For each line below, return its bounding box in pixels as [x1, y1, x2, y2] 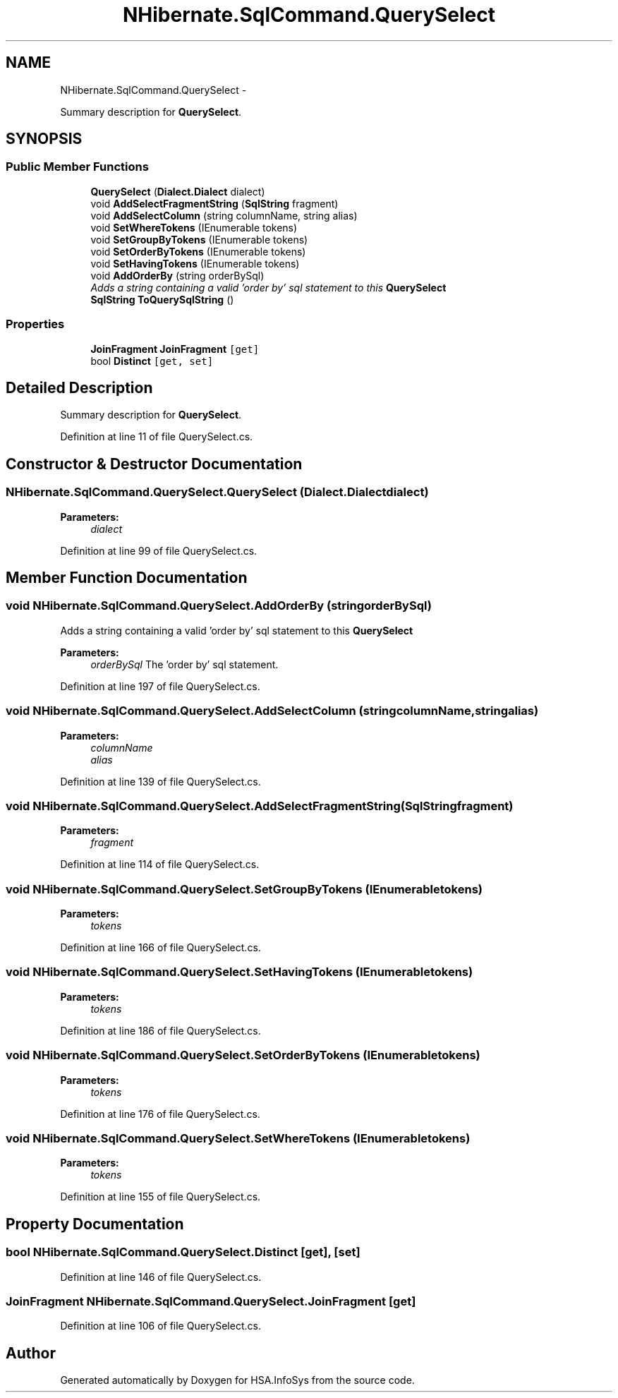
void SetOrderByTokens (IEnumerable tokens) [90, 245, 306, 258]
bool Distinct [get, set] [90, 354, 214, 367]
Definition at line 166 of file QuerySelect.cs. [60, 941, 261, 954]
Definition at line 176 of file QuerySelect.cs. [60, 1107, 260, 1120]
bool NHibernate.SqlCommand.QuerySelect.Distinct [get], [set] [6, 1245, 360, 1260]
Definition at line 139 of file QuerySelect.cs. [60, 775, 261, 788]
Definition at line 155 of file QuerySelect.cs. [60, 1191, 261, 1203]
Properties [6, 317, 65, 332]
